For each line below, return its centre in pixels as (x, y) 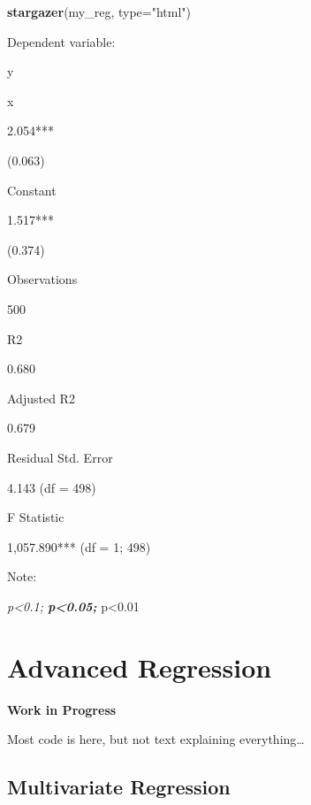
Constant (32, 190)
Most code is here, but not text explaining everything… (156, 739)
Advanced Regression (140, 667)
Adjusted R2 (41, 398)
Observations (42, 279)
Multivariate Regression (119, 787)
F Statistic (36, 517)
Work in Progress (62, 709)
